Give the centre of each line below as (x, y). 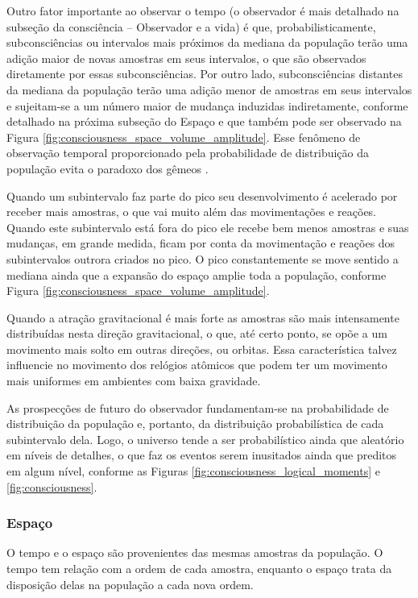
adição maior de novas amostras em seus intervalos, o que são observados (186, 58)
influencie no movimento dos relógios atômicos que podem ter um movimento (197, 365)
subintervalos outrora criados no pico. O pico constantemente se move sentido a (203, 258)
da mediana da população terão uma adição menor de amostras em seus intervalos (209, 89)
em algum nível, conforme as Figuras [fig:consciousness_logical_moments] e (193, 471)
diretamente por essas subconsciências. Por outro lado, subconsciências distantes (205, 74)
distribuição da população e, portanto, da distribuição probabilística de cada (195, 424)
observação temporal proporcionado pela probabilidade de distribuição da (188, 153)
